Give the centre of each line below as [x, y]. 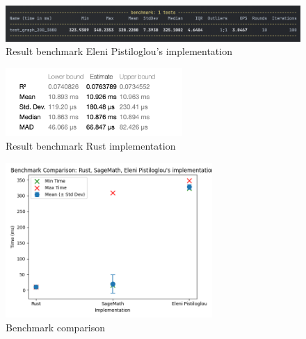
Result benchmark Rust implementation [91, 145]
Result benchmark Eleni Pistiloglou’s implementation [119, 51]
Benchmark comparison [56, 327]
